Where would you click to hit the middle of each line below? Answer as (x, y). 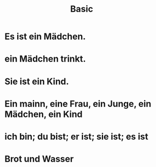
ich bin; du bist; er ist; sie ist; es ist (77, 136)
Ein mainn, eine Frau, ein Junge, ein (78, 104)
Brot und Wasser (39, 159)
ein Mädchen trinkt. (45, 59)
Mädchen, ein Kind (44, 114)
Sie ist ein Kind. (37, 81)
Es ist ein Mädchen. (45, 36)
